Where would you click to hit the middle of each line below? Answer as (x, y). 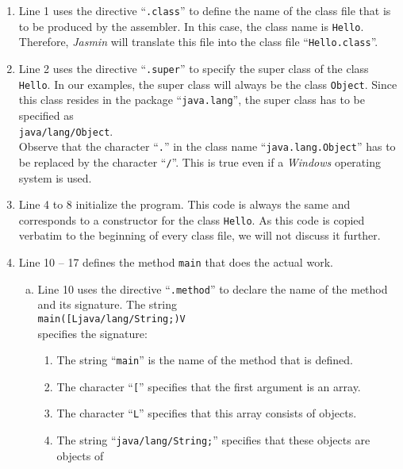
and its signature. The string (107, 304)
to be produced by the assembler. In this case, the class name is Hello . (191, 26)
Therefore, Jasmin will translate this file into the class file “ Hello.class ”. (198, 42)
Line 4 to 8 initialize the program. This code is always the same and (184, 204)
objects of (80, 455)
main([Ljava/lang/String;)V (111, 319)
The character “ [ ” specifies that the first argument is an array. (209, 386)
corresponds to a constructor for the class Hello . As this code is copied (192, 219)
